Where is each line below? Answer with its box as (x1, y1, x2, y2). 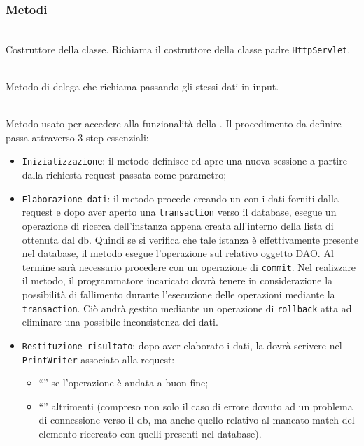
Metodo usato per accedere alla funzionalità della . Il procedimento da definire (6, 116, 342, 131)
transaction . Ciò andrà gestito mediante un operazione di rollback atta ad (22, 300, 352, 315)
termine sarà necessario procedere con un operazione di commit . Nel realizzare (22, 259, 356, 274)
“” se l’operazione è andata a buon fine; (38, 375, 209, 390)
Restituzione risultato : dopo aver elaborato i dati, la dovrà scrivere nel (22, 337, 342, 352)
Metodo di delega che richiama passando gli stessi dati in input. (6, 79, 279, 94)
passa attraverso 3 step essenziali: (6, 130, 149, 144)
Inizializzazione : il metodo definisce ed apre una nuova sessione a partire (22, 153, 347, 168)
